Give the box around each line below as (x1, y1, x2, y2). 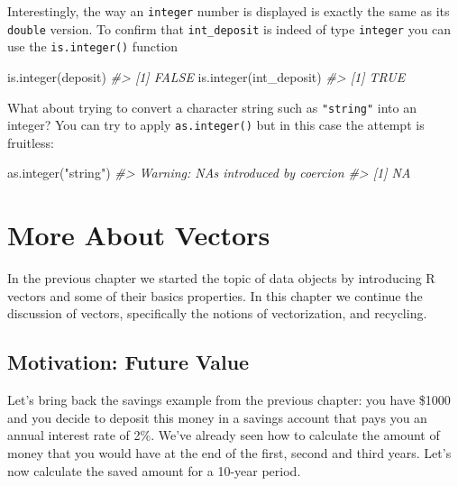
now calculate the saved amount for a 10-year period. (7, 461, 301, 480)
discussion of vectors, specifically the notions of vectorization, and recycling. (7, 304, 427, 323)
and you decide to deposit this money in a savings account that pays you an (7, 408, 427, 426)
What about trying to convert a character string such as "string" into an (7, 97, 417, 116)
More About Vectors (7, 216, 270, 253)
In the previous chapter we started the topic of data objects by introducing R (7, 269, 435, 288)
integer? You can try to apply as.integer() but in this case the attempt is (7, 115, 425, 134)
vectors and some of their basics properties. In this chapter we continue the (7, 286, 423, 305)
